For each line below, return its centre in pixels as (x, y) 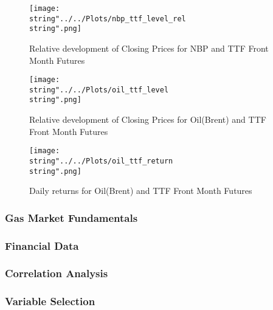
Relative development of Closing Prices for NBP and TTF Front (149, 48)
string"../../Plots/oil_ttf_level (99, 90)
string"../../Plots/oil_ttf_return (101, 161)
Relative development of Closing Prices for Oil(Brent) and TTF (148, 119)
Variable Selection (50, 301)
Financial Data (42, 245)
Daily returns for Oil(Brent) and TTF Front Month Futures (141, 191)
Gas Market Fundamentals (71, 217)
